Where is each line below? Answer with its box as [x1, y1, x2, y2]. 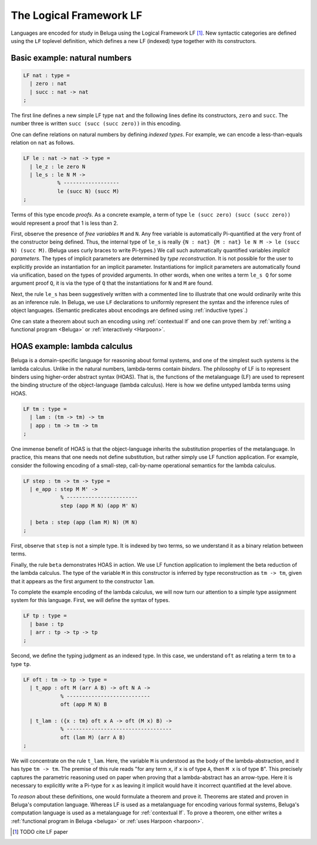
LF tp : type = [23, 613, 67, 619]
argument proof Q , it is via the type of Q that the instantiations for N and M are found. [11, 280, 213, 287]
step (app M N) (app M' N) [60, 502, 138, 509]
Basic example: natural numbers [11, 53, 132, 63]
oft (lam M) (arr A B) [60, 734, 126, 741]
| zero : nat [29, 80, 67, 87]
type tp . [11, 660, 32, 667]
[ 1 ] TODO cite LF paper [12, 829, 69, 836]
